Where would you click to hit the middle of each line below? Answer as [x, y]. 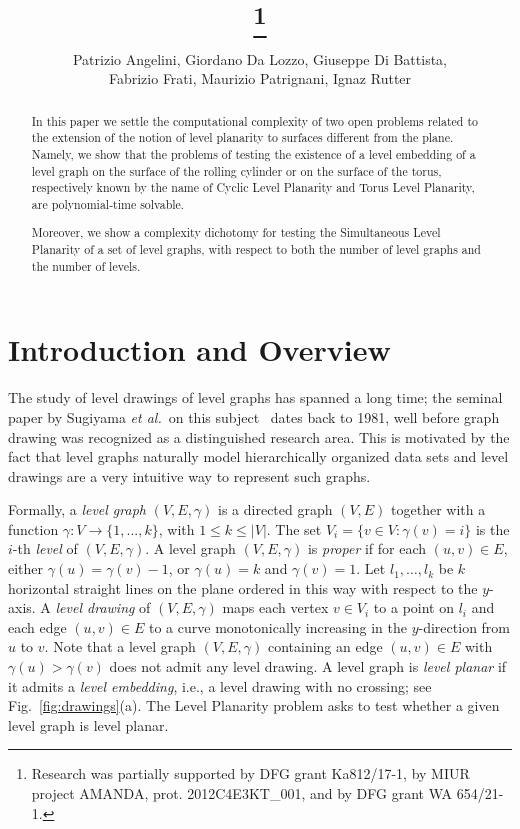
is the [492, 528]
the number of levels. [86, 265]
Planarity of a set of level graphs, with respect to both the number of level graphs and [256, 249]
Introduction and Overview [199, 349]
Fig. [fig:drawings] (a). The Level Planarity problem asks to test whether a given [254, 705]
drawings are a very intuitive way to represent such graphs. [189, 475]
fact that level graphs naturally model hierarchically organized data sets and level [258, 456]
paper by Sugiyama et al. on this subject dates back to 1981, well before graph [254, 416]
